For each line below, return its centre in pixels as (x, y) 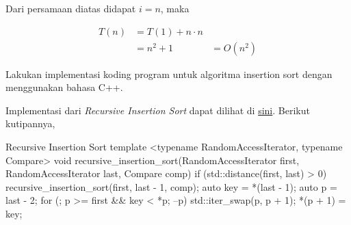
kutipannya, (30, 123)
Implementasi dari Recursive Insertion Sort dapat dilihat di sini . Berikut (158, 110)
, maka (175, 8)
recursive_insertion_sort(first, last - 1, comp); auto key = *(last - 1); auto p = (171, 186)
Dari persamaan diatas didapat (71, 8)
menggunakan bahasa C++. (64, 87)
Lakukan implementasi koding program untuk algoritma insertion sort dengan (169, 74)
